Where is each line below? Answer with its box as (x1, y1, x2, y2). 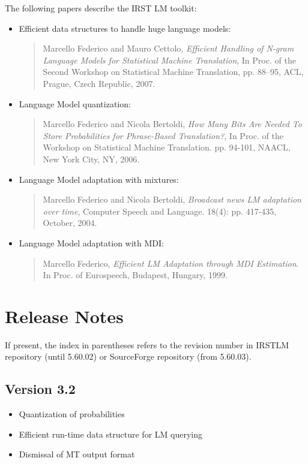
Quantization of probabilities (19, 408, 125, 420)
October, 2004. (43, 216, 97, 229)
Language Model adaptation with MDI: (19, 236, 164, 249)
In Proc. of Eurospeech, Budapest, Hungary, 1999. (43, 269, 228, 281)
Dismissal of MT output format (19, 448, 135, 460)
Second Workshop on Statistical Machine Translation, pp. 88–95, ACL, (43, 65, 304, 78)
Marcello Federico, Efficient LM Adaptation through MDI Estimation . (43, 257, 299, 269)
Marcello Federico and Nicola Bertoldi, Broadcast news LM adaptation (43, 193, 301, 206)
